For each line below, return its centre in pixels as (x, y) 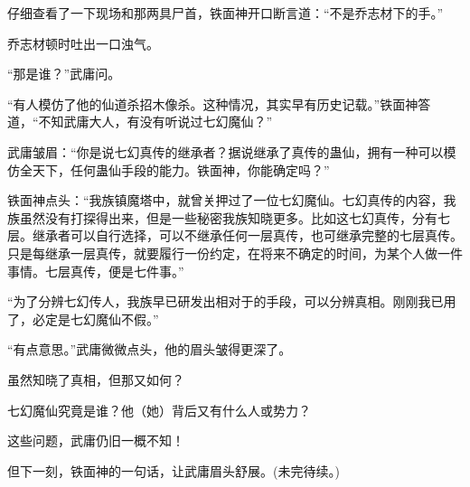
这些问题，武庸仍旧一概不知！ (96, 440)
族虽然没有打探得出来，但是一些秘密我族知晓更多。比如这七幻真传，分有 (222, 217)
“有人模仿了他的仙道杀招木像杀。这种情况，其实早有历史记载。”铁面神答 (219, 103)
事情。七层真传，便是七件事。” (96, 271)
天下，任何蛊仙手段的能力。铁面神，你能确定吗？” (181, 169)
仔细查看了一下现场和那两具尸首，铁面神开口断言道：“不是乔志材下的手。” (226, 13)
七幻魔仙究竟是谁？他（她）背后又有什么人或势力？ (159, 410)
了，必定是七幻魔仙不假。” (83, 318)
